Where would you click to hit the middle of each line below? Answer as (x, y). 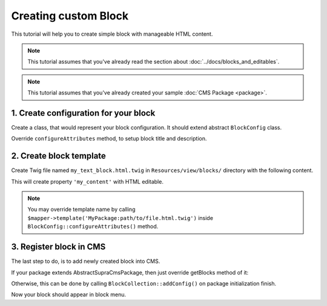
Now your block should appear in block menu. (69, 294)
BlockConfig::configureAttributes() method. (93, 227)
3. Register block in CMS (58, 247)
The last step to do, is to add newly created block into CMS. (86, 261)
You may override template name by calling (81, 210)
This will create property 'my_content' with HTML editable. (87, 181)
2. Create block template (58, 156)
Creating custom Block (70, 16)
